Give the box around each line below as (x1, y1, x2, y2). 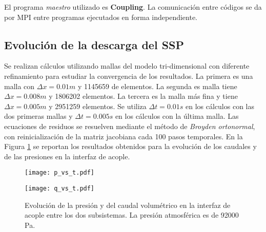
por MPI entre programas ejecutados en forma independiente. (4, 11, 198, 22)
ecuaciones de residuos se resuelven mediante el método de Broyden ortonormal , (4, 120, 255, 131)
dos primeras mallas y (4, 111, 73, 121)
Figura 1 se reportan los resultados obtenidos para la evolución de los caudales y (4, 141, 257, 152)
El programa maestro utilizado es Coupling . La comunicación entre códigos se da (4, 2, 262, 12)
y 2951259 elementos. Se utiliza (49, 100, 147, 111)
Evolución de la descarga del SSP (4, 36, 184, 52)
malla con (4, 80, 35, 91)
